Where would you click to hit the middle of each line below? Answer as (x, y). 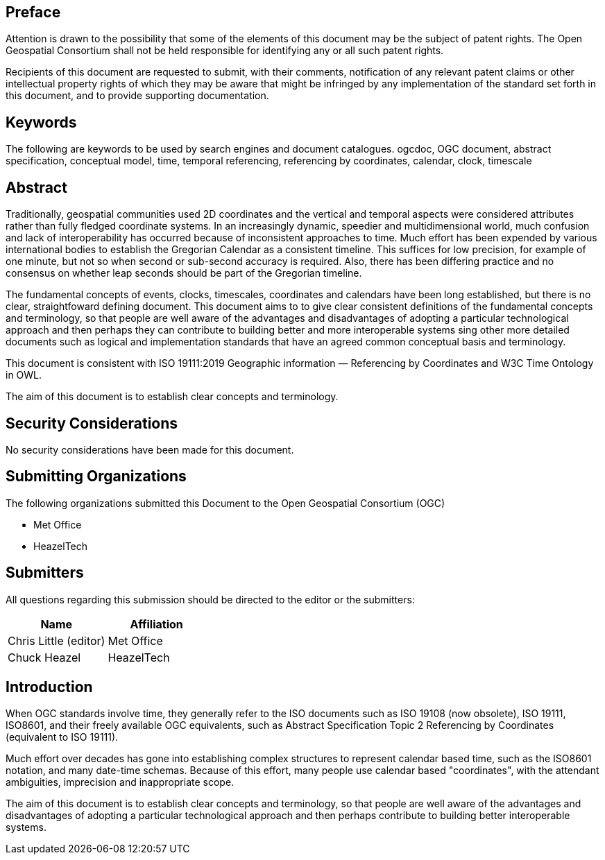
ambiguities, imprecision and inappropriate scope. (120, 782)
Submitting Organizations (96, 476)
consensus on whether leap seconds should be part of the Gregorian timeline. (184, 273)
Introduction (49, 687)
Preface (33, 12)
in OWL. (24, 375)
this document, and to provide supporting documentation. (137, 96)
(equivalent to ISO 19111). (62, 737)
